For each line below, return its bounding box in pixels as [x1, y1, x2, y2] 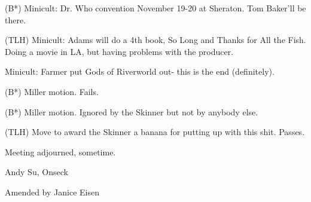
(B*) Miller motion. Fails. [5, 85, 99, 97]
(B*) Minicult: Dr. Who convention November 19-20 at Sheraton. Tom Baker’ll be [5, 2, 306, 14]
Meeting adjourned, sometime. [5, 145, 116, 158]
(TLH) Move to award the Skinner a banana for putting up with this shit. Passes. [5, 126, 305, 138]
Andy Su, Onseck [5, 166, 68, 178]
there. [5, 13, 26, 26]
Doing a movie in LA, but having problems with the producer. [5, 45, 234, 57]
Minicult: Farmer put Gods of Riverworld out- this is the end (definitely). [5, 65, 275, 78]
